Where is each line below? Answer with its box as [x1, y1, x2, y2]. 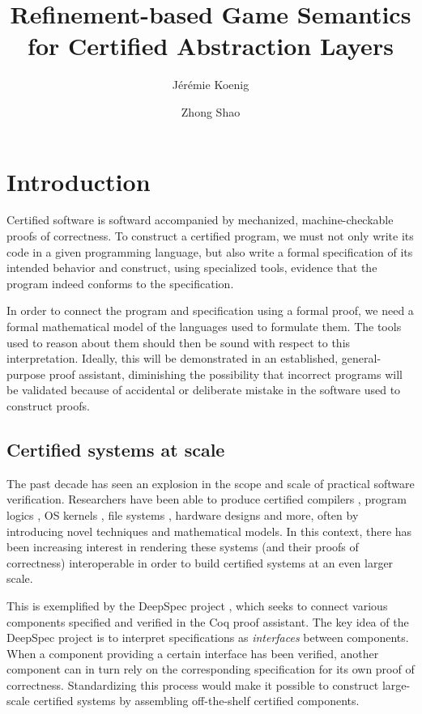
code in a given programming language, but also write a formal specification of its [6, 243, 413, 260]
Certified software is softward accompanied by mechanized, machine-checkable [6, 211, 394, 228]
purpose [6, 365, 45, 382]
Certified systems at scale [6, 436, 225, 461]
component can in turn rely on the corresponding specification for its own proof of [6, 661, 415, 678]
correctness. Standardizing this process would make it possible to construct [6, 676, 379, 693]
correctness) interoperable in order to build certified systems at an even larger [6, 554, 394, 571]
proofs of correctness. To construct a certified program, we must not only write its [6, 227, 414, 244]
